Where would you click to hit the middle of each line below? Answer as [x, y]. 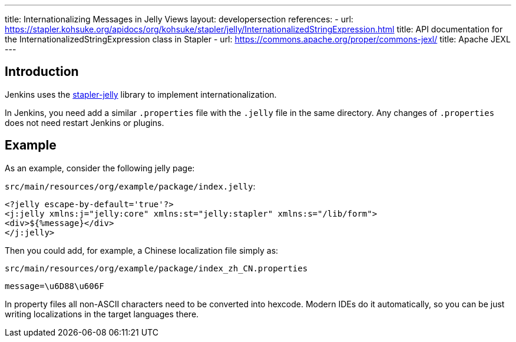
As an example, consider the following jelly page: [100, 168]
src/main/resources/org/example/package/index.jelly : [130, 186]
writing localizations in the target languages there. [102, 314]
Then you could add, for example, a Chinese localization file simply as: [142, 250]
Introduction [42, 72]
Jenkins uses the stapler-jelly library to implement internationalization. [141, 94]
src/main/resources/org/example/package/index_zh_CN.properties [156, 268]
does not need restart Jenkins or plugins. [85, 122]
